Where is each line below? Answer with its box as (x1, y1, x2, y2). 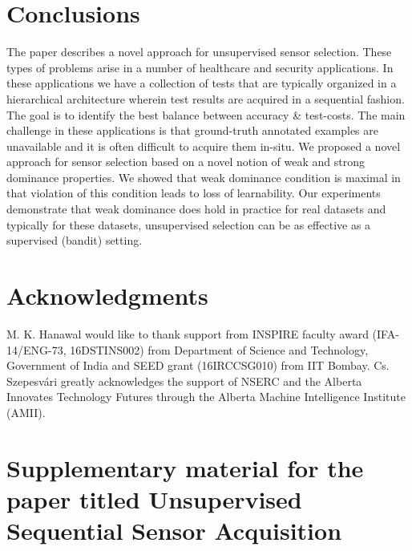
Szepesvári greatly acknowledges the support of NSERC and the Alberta (6, 372, 362, 389)
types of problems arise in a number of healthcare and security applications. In (6, 59, 394, 75)
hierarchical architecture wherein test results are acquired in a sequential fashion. (6, 90, 405, 107)
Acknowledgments (6, 279, 208, 312)
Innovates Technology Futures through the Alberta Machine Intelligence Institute (6, 388, 406, 405)
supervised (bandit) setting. (6, 232, 143, 249)
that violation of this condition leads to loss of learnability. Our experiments (6, 184, 381, 201)
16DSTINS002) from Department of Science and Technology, (70, 341, 369, 358)
